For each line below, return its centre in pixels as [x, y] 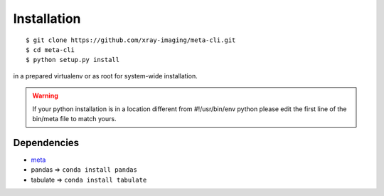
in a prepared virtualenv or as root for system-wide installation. [106, 76]
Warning [45, 96]
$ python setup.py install [73, 60]
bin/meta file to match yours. [74, 118]
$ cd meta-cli [50, 50]
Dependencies [46, 143]
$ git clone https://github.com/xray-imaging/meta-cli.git [131, 40]
